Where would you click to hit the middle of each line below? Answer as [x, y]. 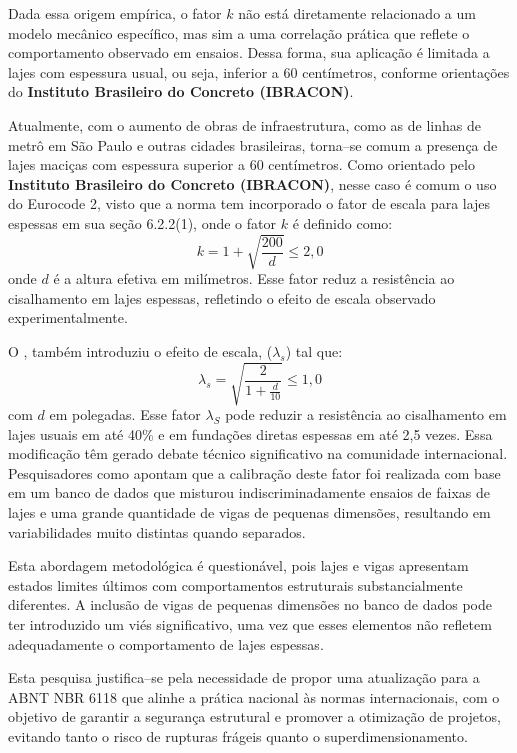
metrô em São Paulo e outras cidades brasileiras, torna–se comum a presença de [253, 144]
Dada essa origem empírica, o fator [115, 13]
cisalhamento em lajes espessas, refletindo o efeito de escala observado [222, 297]
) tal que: [314, 350]
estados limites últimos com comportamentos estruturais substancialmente [235, 584]
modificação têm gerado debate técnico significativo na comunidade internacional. [258, 453]
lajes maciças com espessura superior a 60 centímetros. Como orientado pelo [241, 164]
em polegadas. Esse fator [125, 414]
